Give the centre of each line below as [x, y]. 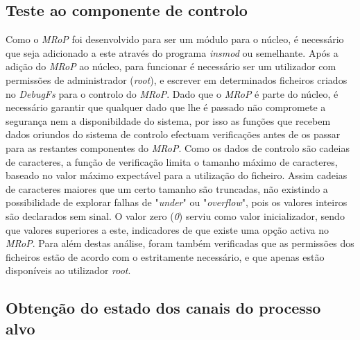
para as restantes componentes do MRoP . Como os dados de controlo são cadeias [178, 147]
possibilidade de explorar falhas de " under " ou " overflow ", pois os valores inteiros [177, 202]
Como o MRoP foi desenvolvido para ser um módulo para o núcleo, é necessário [175, 39]
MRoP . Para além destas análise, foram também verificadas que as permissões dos [180, 243]
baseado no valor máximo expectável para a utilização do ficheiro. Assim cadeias [177, 175]
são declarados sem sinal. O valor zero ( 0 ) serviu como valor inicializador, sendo [175, 215]
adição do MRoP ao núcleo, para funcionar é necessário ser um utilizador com [171, 66]
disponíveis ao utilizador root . [68, 270]
